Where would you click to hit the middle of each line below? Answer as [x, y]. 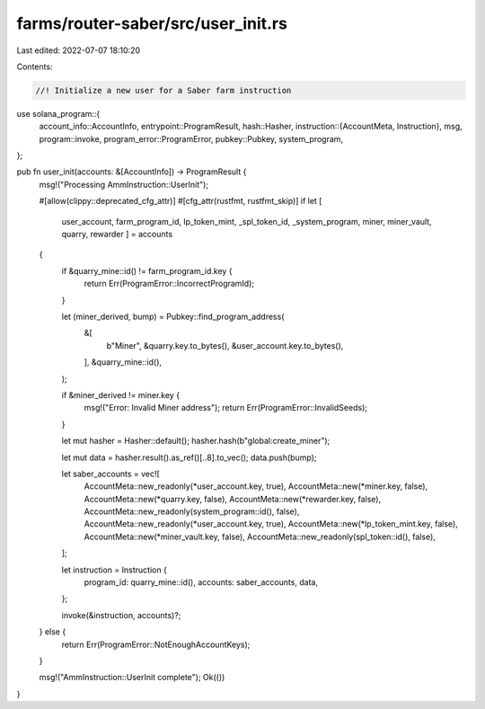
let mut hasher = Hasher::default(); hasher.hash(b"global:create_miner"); [196, 441]
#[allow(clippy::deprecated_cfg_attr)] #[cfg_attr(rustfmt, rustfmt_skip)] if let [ [181, 201]
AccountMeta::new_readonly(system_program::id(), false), [192, 511]
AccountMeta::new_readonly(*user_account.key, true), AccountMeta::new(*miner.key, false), [256, 486]
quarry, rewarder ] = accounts [117, 235]
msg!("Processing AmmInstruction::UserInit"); [124, 184]
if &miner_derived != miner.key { [120, 394]
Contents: [35, 66]
